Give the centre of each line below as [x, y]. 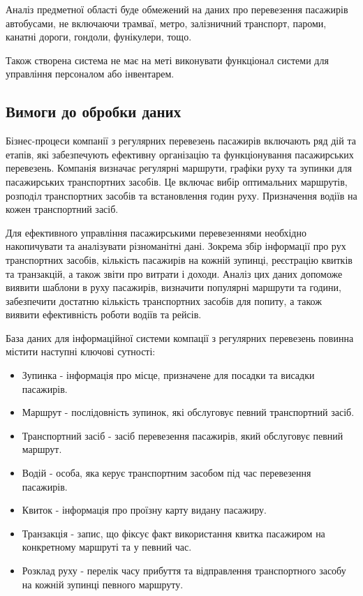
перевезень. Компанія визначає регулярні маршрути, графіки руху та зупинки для [179, 168]
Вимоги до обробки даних [94, 111]
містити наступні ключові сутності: [81, 351]
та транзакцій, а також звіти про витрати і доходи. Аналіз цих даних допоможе [174, 273]
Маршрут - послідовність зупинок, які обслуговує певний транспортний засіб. [188, 412]
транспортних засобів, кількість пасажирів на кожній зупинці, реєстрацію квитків [179, 259]
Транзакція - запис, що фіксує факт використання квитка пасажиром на [173, 533]
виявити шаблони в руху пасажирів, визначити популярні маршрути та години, [173, 287]
